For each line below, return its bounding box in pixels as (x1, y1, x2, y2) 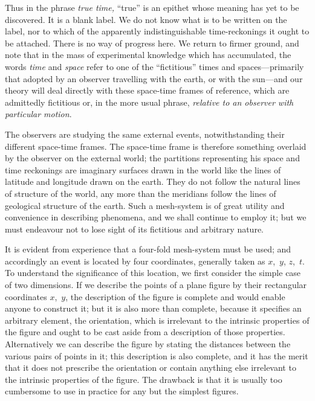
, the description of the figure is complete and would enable (65, 290, 285, 303)
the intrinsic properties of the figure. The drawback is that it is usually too (5, 373, 282, 385)
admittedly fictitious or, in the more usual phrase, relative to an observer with (5, 95, 294, 108)
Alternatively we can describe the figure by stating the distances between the (5, 338, 291, 350)
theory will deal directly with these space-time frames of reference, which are (5, 84, 290, 97)
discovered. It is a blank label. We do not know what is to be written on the (5, 13, 287, 25)
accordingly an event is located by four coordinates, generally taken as (5, 254, 265, 267)
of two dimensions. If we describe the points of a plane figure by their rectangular (5, 278, 307, 291)
